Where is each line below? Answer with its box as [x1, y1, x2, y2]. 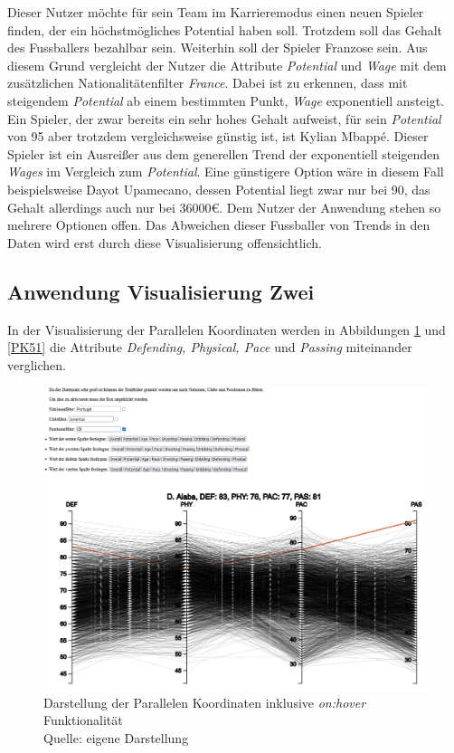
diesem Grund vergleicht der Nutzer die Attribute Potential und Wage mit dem [7, 55, 447, 74]
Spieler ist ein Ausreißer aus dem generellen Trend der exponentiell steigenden [7, 144, 440, 163]
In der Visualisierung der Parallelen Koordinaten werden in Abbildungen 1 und [7, 319, 446, 338]
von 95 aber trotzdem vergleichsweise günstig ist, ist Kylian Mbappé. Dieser [7, 127, 429, 146]
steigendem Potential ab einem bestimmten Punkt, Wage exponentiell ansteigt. [7, 91, 445, 110]
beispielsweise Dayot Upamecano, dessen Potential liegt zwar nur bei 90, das [7, 179, 430, 198]
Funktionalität [43, 710, 123, 729]
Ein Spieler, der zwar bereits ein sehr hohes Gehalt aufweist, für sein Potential [7, 109, 441, 128]
